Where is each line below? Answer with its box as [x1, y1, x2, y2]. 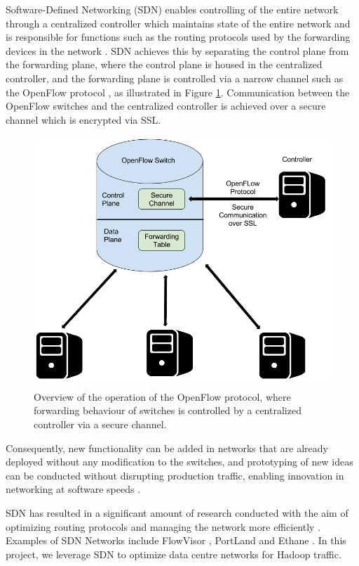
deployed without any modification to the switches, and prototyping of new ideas [6, 454, 353, 469]
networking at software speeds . [6, 482, 141, 496]
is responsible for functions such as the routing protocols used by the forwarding [6, 30, 351, 44]
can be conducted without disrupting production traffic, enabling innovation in [6, 468, 344, 482]
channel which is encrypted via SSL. [6, 112, 161, 127]
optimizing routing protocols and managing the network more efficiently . [6, 519, 321, 534]
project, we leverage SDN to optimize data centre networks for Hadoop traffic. [6, 546, 341, 561]
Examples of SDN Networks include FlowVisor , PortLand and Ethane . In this [6, 533, 346, 548]
